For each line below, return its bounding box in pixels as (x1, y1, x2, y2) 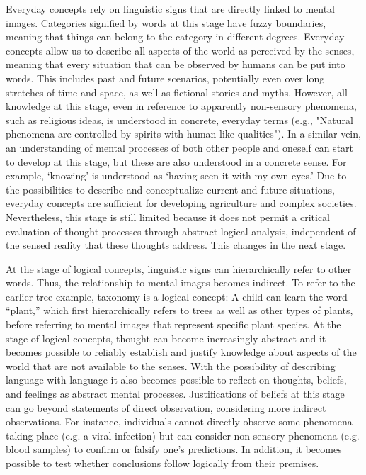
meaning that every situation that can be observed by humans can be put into (6, 57, 345, 72)
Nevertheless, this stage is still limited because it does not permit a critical (6, 209, 331, 224)
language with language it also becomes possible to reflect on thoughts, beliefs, (6, 372, 347, 387)
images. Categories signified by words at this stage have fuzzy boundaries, (6, 15, 326, 30)
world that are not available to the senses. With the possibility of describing (6, 358, 336, 373)
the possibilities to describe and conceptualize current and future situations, (6, 181, 335, 196)
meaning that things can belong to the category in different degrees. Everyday (6, 29, 345, 44)
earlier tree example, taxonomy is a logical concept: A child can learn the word (6, 289, 348, 303)
